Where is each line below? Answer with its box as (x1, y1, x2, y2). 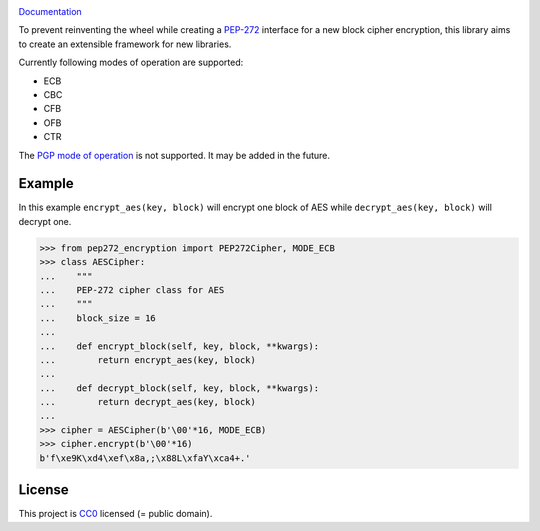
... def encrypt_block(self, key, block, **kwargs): (39, 340, 320, 352)
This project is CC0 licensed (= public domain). (18, 508, 213, 520)
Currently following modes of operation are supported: (18, 56, 244, 69)
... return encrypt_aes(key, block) (39, 354, 257, 365)
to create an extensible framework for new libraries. (18, 38, 232, 50)
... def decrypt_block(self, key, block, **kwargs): (39, 382, 320, 394)
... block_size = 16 (39, 312, 157, 324)
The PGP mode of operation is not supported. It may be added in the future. (18, 149, 330, 161)
